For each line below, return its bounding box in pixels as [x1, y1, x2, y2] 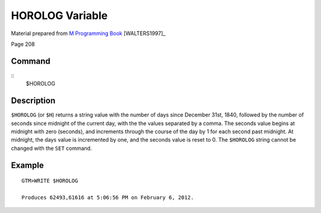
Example [11, 160, 44, 170]
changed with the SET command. [11, 145, 92, 152]
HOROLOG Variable [11, 9, 108, 22]
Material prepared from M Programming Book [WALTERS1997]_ [11, 30, 166, 37]
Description [11, 96, 56, 106]
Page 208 [11, 40, 35, 48]
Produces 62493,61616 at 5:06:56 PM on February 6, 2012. [21, 194, 194, 201]
